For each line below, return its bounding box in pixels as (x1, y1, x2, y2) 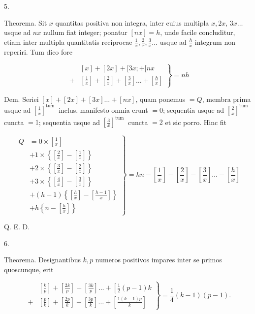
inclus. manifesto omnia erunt (59, 104, 148, 115)
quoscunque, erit (4, 264, 54, 274)
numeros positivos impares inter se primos (95, 254, 222, 265)
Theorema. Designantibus (4, 254, 81, 265)
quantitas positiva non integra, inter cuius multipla (55, 17, 209, 28)
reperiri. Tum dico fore (4, 46, 73, 57)
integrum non (194, 36, 235, 47)
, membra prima (202, 94, 251, 104)
